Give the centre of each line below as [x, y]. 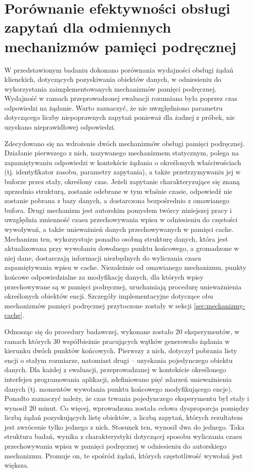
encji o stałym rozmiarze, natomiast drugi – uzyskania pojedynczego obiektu [118, 360]
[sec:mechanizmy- [219, 305]
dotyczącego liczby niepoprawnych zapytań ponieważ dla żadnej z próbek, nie [120, 117]
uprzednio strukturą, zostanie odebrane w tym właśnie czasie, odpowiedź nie [118, 191]
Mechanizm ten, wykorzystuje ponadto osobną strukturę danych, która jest [116, 238]
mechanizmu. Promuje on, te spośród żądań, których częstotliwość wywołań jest [124, 455]
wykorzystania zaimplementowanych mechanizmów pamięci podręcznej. [111, 88]
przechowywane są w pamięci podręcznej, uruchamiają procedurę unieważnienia [123, 286]
